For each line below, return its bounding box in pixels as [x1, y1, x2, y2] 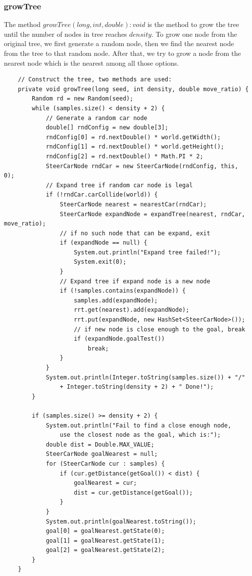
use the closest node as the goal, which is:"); [60, 431, 221, 439]
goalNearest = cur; [74, 479, 137, 487]
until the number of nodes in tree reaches [4, 28, 127, 39]
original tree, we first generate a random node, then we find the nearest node [4, 38, 234, 49]
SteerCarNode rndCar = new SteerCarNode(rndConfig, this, [45, 162, 238, 170]
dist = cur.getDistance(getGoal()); [74, 489, 193, 496]
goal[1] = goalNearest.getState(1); [45, 537, 165, 544]
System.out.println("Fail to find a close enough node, [45, 422, 231, 429]
